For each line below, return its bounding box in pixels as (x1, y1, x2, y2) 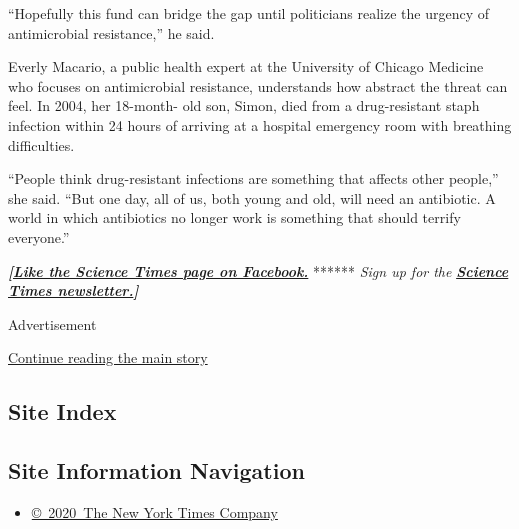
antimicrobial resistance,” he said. (8, 22, 215, 43)
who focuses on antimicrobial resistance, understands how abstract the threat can (8, 75, 508, 96)
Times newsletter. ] (8, 280, 139, 301)
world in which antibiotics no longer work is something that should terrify (8, 207, 461, 228)
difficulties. (8, 134, 75, 155)
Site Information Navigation (8, 455, 305, 486)
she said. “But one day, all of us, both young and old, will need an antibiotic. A (8, 187, 496, 208)
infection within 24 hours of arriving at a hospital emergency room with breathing (8, 114, 512, 135)
